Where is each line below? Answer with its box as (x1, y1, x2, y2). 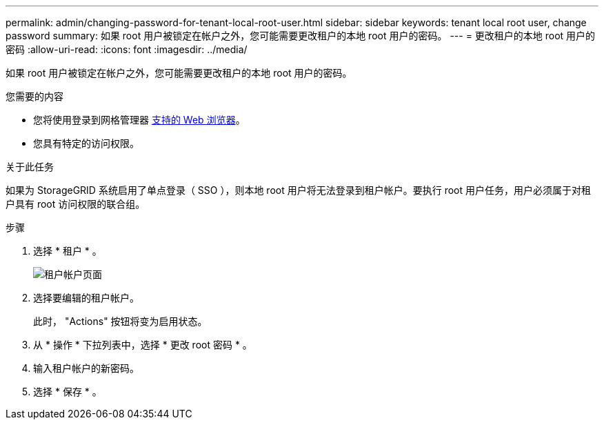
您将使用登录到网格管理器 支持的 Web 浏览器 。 (33, 114, 245, 126)
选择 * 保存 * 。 (33, 386, 102, 397)
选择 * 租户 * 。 (33, 245, 102, 257)
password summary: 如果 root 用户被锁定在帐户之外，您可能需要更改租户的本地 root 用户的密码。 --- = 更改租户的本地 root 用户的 (6, 30, 596, 41)
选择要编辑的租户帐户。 (33, 292, 139, 304)
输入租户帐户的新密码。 (33, 362, 139, 374)
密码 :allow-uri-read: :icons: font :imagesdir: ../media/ (6, 43, 248, 55)
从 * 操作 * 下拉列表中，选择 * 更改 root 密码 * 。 (33, 339, 252, 350)
